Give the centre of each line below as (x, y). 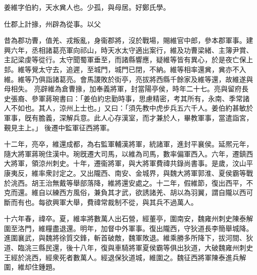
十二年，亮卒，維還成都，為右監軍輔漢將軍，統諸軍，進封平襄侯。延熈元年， (128, 144)
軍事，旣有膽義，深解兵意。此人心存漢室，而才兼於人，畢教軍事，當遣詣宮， (128, 117)
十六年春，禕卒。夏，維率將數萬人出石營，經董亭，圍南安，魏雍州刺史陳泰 (125, 218)
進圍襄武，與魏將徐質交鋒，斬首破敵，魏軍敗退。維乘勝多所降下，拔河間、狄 (128, 238)
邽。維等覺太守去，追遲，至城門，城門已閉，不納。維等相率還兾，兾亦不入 (125, 69)
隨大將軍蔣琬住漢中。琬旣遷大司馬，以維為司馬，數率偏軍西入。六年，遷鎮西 (128, 153)
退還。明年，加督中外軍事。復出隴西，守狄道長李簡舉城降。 (156, 228)
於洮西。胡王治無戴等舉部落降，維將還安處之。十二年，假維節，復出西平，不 (128, 182)
